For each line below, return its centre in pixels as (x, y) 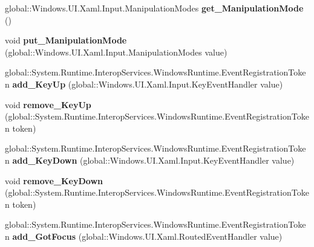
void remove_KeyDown (54, 180)
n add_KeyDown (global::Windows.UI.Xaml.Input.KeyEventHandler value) (150, 160)
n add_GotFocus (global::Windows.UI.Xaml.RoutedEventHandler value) (144, 236)
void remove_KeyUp (48, 104)
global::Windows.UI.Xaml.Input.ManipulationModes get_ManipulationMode (154, 8)
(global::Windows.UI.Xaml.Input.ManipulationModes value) (116, 52)
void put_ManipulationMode (66, 40)
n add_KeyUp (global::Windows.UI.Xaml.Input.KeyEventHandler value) (144, 84)
